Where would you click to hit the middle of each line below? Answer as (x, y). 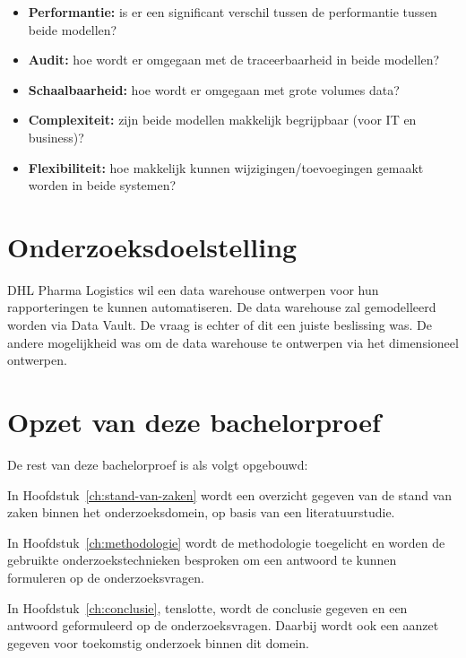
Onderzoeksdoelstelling (152, 246)
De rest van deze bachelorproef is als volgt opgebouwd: (158, 464)
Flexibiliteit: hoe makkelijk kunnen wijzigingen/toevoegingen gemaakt (226, 167)
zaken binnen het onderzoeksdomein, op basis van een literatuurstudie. (201, 512)
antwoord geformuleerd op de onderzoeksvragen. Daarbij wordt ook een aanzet (223, 625)
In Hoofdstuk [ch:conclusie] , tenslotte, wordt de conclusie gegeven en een (207, 607)
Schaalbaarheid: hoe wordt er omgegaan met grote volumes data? (214, 89)
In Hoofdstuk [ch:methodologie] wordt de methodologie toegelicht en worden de (226, 542)
